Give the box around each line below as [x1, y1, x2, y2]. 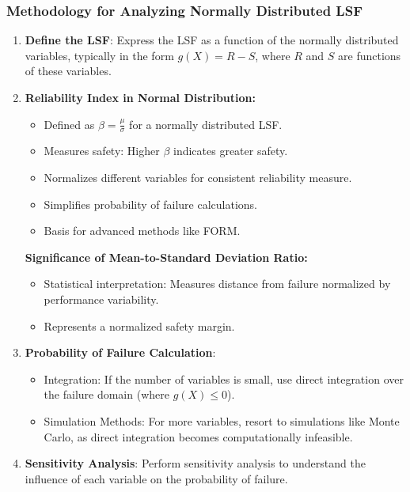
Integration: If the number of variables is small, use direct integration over [44, 370, 404, 387]
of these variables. [25, 62, 112, 79]
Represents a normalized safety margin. [44, 317, 235, 334]
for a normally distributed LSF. [129, 115, 283, 132]
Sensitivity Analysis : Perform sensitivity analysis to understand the [25, 455, 366, 471]
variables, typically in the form [25, 47, 174, 63]
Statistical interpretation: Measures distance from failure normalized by [44, 275, 391, 292]
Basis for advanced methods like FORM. [44, 222, 241, 239]
